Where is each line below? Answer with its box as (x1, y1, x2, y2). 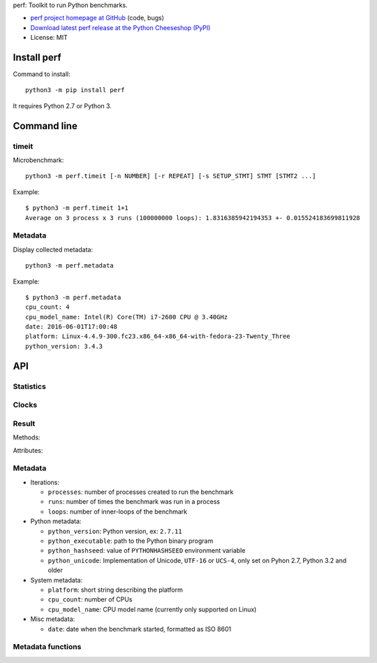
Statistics (13, 381, 47, 391)
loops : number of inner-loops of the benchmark (47, 507, 188, 516)
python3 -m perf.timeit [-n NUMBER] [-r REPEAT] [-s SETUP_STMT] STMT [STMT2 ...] (25, 172, 316, 180)
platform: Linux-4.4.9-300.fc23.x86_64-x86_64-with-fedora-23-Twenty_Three (25, 333, 290, 340)
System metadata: (30, 576, 83, 584)
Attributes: (13, 446, 43, 454)
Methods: (13, 433, 41, 442)
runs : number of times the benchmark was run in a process (47, 497, 220, 506)
